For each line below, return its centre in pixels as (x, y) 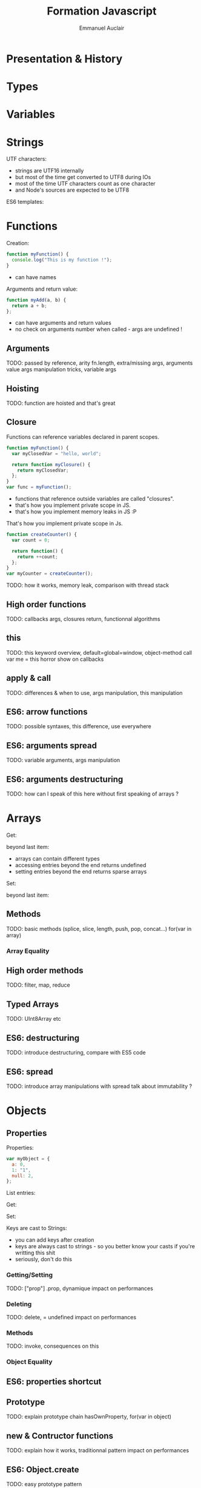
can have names (35, 277)
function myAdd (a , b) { (36, 300)
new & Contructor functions (60, 1436)
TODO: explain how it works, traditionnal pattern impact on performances (98, 1450)
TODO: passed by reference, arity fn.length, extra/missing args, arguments (100, 363)
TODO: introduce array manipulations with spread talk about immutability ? (99, 1086)
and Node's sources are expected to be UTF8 (72, 190)
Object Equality (29, 1362)
